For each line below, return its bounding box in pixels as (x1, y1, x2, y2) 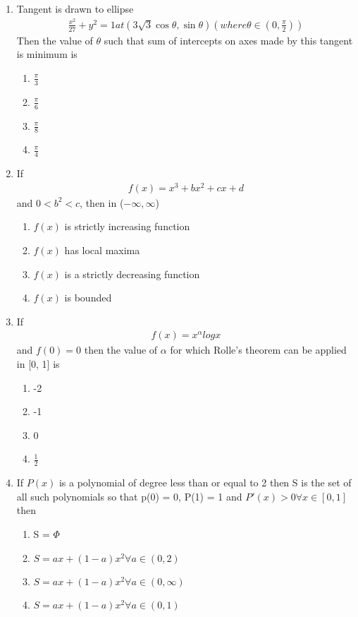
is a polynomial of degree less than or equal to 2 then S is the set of (58, 475, 352, 490)
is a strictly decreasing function (64, 266, 200, 281)
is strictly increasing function (64, 219, 190, 234)
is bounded (64, 290, 112, 305)
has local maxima (64, 243, 140, 258)
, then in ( (80, 195, 124, 210)
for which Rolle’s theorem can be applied (170, 342, 347, 357)
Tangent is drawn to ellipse (16, 1, 134, 16)
